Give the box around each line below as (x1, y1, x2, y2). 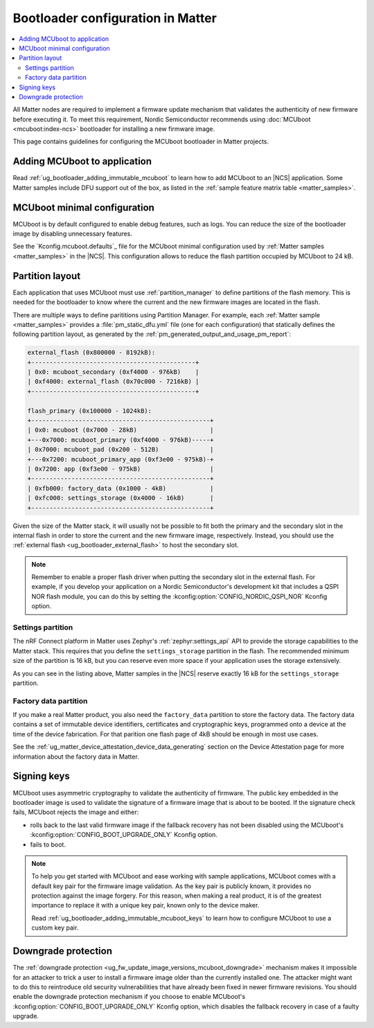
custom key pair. (31, 923, 79, 932)
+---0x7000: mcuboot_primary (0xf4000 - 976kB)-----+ (27, 436, 214, 443)
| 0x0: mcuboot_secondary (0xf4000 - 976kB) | (27, 368, 199, 376)
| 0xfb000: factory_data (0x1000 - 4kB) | (27, 484, 214, 492)
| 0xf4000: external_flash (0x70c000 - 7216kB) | (27, 378, 199, 386)
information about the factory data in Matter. (12, 752, 140, 761)
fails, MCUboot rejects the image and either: (12, 808, 139, 817)
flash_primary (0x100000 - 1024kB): (27, 407, 152, 415)
